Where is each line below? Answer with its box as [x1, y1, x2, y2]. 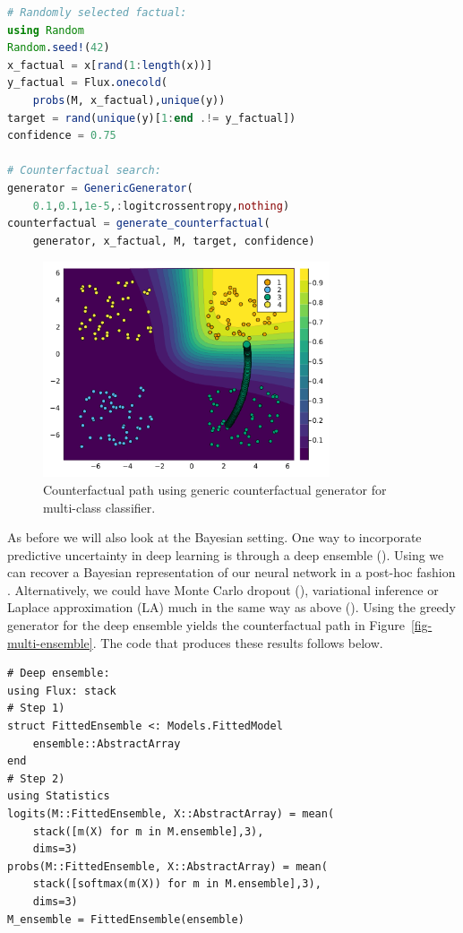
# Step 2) [7, 772, 65, 785]
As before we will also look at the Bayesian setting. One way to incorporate [7, 528, 422, 547]
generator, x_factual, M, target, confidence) [32, 234, 315, 247]
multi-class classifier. [43, 497, 156, 516]
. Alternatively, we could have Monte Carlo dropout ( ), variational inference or [7, 580, 439, 599]
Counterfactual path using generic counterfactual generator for [43, 479, 387, 498]
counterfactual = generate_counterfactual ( [7, 217, 270, 230]
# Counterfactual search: [7, 164, 161, 177]
